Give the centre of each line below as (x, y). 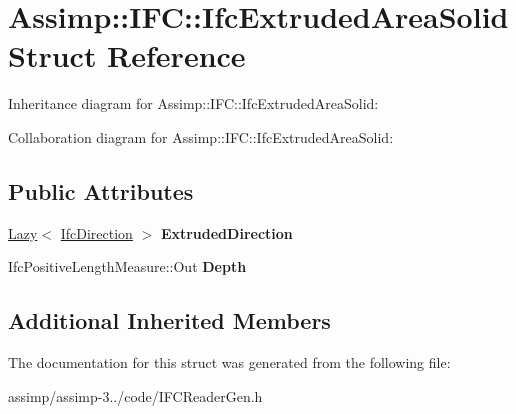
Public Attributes (101, 190)
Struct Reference (127, 55)
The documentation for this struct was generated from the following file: (229, 362)
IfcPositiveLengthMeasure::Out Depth (127, 266)
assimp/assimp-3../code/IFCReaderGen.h (135, 395)
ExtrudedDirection (226, 232)
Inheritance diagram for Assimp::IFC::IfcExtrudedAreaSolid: (193, 103)
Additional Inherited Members (169, 320)
